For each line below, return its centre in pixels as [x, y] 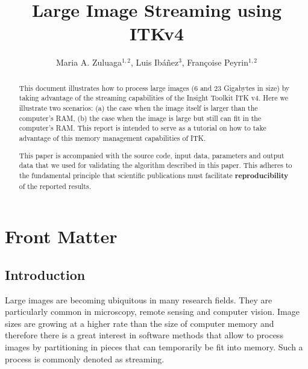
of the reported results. [55, 186]
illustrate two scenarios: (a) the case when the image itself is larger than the [138, 108]
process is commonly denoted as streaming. [85, 358]
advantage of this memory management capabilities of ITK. [112, 138]
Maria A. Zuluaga [89, 62]
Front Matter [61, 236]
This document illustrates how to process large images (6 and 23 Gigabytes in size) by [154, 88]
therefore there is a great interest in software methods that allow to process [144, 335]
